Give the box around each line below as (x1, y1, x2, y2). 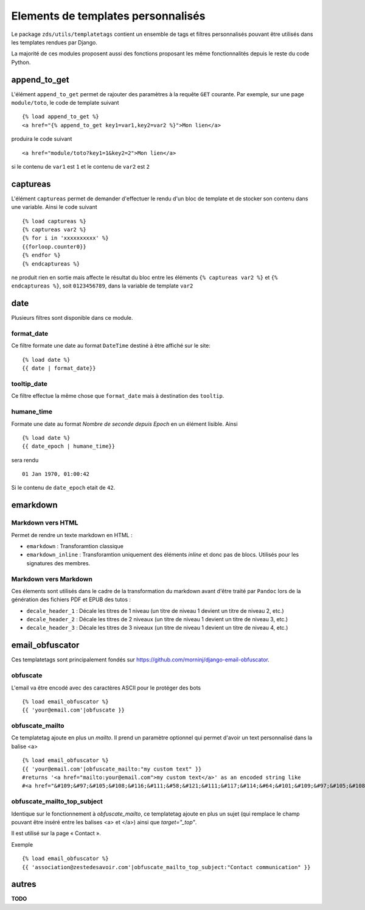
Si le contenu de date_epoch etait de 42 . (11, 484, 116, 492)
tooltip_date (11, 379, 48, 388)
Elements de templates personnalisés (11, 9, 206, 23)
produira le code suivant (11, 135, 72, 143)
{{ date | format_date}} (22, 365, 96, 372)
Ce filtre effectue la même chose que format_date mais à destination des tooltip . (11, 392, 224, 400)
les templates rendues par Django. (11, 38, 97, 46)
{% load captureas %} (22, 217, 86, 225)
